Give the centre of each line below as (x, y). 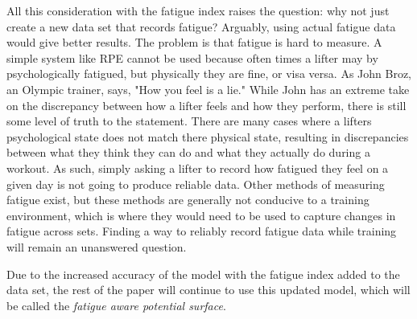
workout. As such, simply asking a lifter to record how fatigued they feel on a (198, 168)
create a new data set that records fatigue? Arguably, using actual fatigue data (201, 26)
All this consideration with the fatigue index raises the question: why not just (198, 10)
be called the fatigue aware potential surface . (116, 305)
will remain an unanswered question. (97, 246)
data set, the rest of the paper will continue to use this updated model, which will (208, 290)
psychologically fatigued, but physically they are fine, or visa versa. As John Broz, (209, 74)
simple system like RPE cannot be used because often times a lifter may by (192, 57)
